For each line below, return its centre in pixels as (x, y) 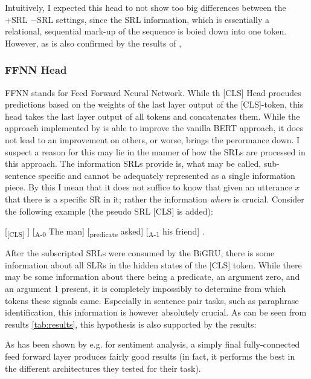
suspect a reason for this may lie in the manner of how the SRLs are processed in (155, 151)
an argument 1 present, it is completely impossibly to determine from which (146, 289)
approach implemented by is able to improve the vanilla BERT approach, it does (154, 128)
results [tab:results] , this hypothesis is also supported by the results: (131, 324)
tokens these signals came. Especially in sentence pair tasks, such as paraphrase (152, 300)
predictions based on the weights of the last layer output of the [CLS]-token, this (154, 104)
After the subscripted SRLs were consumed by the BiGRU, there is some (140, 253)
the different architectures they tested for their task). (103, 368)
